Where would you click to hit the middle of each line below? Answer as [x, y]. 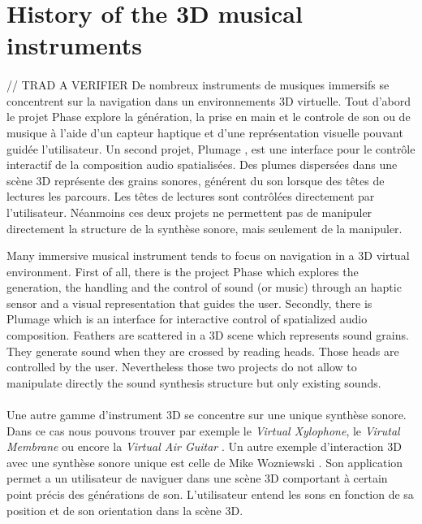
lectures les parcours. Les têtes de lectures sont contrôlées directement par [191, 196]
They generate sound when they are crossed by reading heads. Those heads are [203, 351]
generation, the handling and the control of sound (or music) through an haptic [204, 287]
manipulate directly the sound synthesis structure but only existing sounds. [194, 382]
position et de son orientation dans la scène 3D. [125, 510]
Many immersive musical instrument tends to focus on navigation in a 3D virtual [208, 256]
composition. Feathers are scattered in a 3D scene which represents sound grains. [208, 335]
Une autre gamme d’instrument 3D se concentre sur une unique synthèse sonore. [207, 415]
